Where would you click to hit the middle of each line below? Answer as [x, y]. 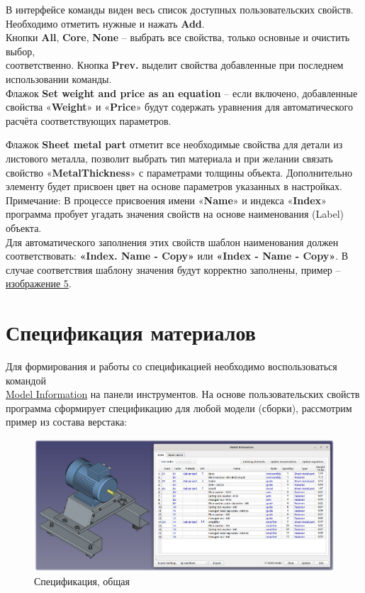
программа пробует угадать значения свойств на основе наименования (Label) [175, 214]
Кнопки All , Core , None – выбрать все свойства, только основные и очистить [178, 37]
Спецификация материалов [131, 332]
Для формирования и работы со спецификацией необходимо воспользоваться [172, 366]
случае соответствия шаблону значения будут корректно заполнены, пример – [173, 269]
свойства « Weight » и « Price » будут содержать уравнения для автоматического [180, 107]
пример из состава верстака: [67, 422]
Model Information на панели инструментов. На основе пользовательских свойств [183, 394]
